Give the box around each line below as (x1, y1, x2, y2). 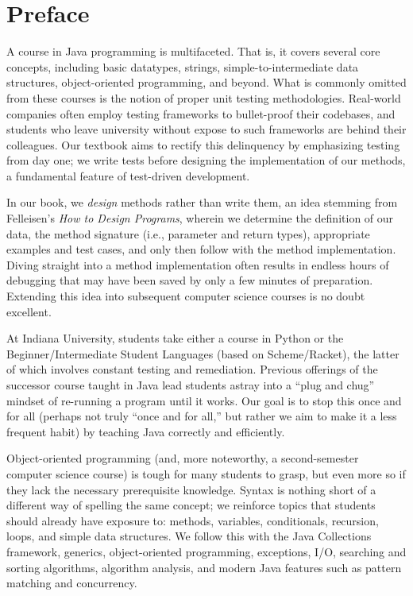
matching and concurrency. (6, 575, 137, 591)
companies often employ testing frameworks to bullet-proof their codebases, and (6, 105, 396, 122)
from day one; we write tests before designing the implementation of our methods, (6, 152, 406, 168)
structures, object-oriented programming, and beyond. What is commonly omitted (6, 74, 407, 91)
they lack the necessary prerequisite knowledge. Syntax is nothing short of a (6, 481, 376, 497)
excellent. (6, 303, 52, 319)
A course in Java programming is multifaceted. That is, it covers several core (6, 43, 380, 60)
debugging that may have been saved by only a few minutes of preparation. (6, 272, 373, 288)
